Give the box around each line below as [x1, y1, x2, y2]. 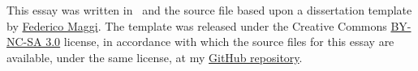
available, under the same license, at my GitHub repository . [6, 48, 303, 65]
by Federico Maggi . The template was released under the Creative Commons [6, 17, 387, 34]
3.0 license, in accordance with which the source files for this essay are [45, 33, 394, 50]
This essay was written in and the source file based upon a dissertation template [6, 2, 412, 18]
